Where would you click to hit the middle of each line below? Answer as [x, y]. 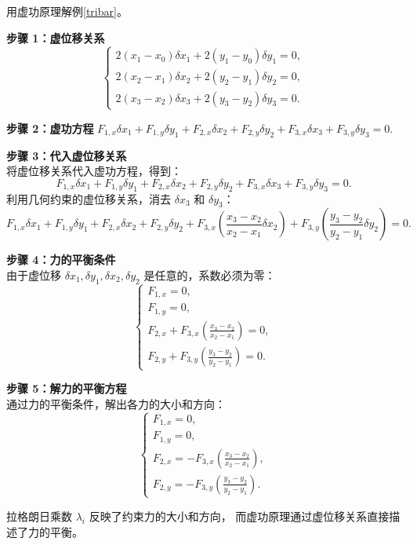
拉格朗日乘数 [39, 516]
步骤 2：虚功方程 [50, 128]
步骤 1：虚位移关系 [56, 37]
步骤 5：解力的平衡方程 [67, 388]
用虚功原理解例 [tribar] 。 [67, 11]
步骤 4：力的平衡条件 [61, 260]
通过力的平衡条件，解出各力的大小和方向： [116, 403]
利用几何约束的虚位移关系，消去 [89, 198]
